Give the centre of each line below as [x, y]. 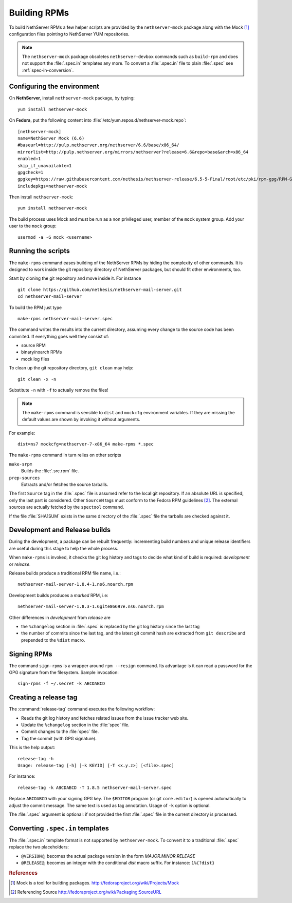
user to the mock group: [33, 226]
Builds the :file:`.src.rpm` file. [50, 471]
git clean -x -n [37, 379]
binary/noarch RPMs [42, 352]
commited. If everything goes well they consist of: [59, 336]
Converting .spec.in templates [59, 828]
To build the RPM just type [35, 307]
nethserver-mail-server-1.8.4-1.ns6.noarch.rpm [75, 584]
